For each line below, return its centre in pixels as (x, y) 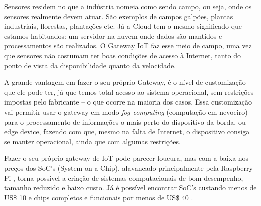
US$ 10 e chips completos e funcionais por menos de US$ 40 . (99, 197)
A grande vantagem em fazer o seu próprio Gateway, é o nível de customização (125, 82)
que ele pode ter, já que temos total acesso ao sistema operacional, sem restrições (129, 92)
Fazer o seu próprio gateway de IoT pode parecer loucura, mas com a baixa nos (126, 158)
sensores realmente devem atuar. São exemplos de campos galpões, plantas (119, 16)
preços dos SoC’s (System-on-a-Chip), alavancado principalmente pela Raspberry (128, 168)
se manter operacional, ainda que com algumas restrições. (92, 141)
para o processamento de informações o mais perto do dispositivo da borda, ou (125, 121)
